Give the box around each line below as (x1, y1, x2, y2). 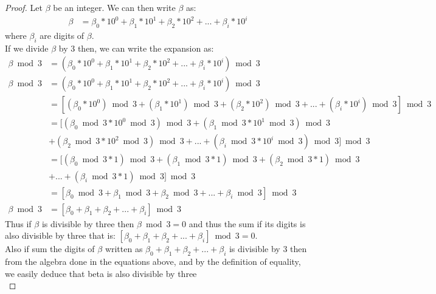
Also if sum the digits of (5, 242, 95, 255)
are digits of (40, 29, 85, 41)
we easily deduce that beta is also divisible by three (5, 267, 197, 279)
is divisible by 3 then (229, 242, 307, 255)
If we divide (5, 41, 49, 54)
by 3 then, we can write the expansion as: (58, 41, 214, 54)
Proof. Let (5, 1, 43, 13)
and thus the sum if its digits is (189, 217, 306, 230)
